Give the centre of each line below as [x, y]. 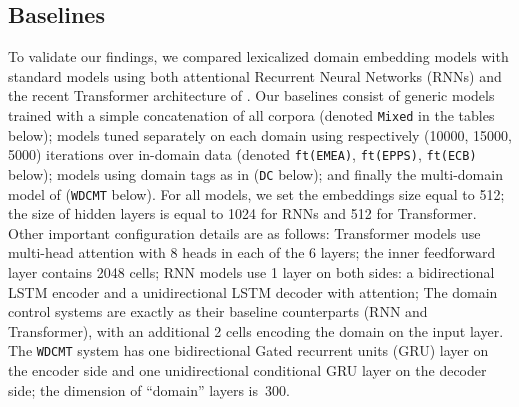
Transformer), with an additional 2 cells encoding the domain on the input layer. [256, 330]
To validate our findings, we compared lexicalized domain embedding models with [258, 56]
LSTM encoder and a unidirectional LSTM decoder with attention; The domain [253, 291]
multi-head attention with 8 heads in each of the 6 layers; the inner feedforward [252, 252]
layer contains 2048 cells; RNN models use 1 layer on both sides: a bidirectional [251, 271]
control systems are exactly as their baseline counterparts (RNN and [218, 311]
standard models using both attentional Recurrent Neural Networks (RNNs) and [255, 75]
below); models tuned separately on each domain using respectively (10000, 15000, [260, 134]
